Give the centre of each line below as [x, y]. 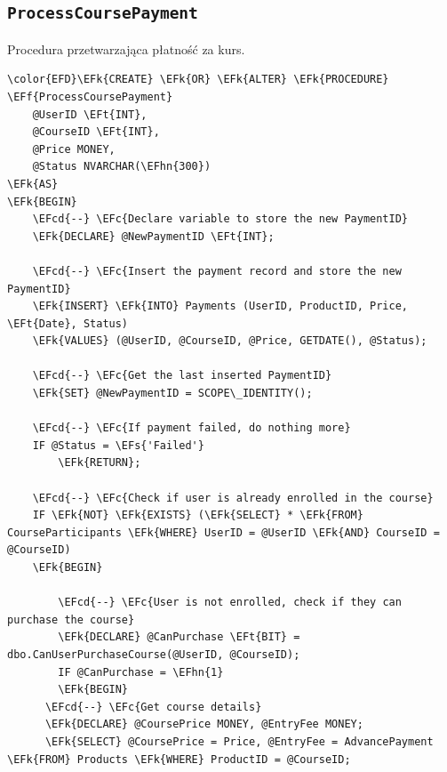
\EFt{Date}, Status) [68, 323]
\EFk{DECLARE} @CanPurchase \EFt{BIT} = [179, 637]
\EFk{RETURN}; [100, 463]
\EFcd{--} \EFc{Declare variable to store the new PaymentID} [220, 219]
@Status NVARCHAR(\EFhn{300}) [122, 167]
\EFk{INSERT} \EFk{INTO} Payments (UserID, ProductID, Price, [220, 306]
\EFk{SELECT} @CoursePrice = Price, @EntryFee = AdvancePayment [239, 741]
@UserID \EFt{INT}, [90, 114]
